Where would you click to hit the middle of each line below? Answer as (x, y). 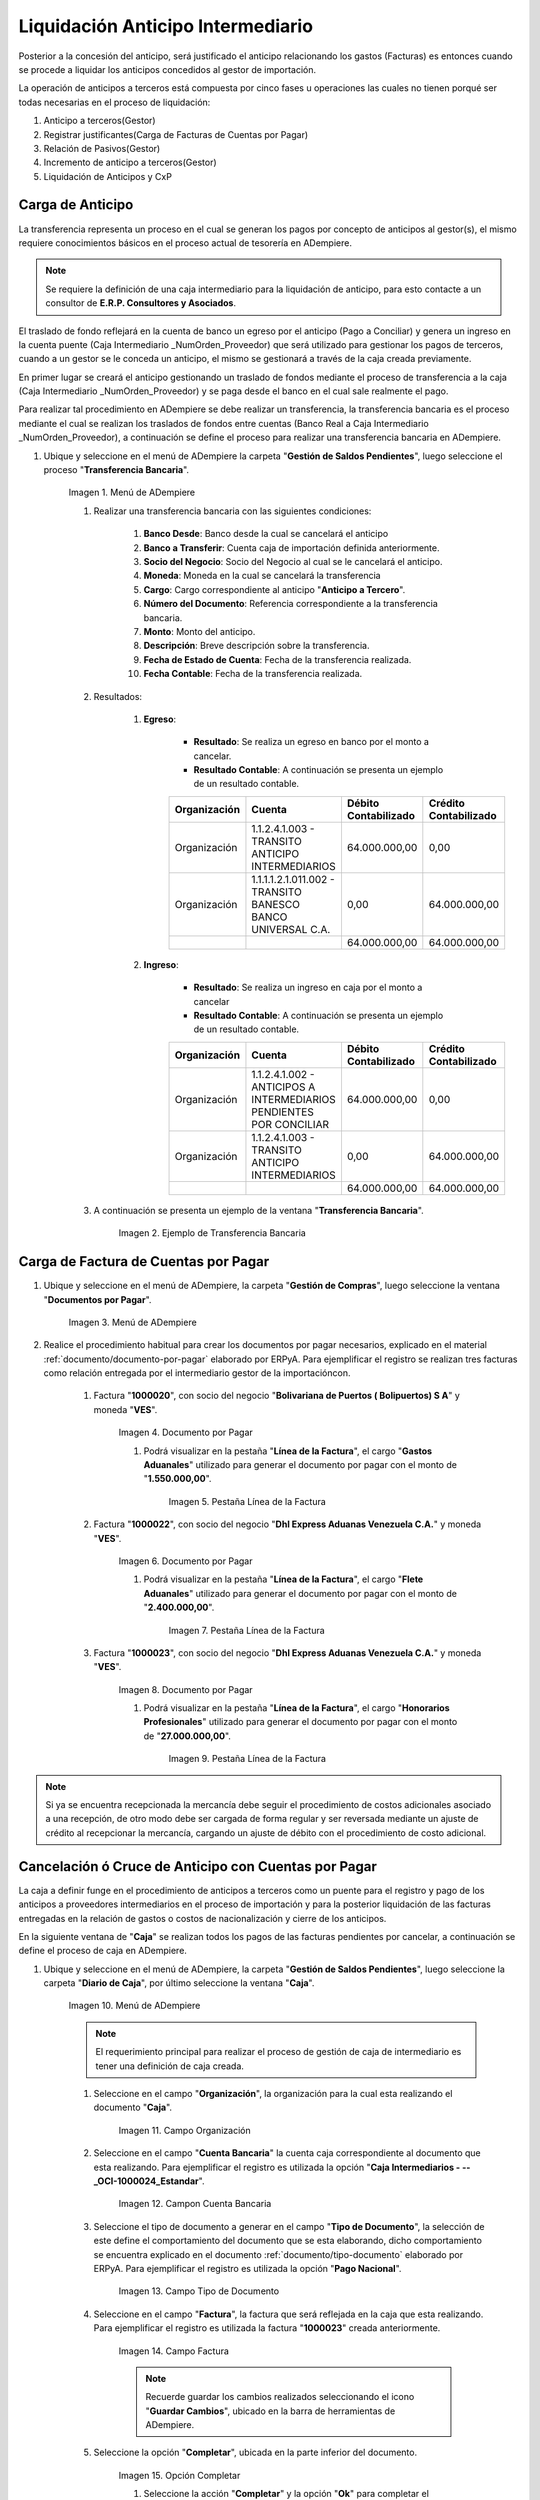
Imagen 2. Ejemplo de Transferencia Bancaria (212, 1233)
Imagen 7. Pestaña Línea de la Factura (246, 1630)
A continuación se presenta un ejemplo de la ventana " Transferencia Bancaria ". (258, 1210)
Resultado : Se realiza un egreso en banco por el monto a (311, 742)
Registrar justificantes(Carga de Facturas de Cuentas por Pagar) (176, 134)
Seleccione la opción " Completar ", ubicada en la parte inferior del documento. (255, 2452)
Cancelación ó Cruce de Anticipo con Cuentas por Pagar (197, 1866)
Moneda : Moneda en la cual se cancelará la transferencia (262, 576)
